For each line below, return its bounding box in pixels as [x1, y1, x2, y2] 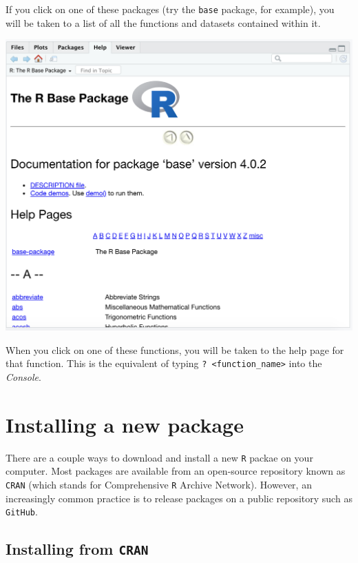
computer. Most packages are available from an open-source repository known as [6, 464, 346, 478]
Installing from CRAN [6, 538, 149, 560]
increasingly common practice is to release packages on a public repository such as [6, 491, 352, 505]
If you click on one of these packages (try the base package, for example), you [6, 2, 335, 16]
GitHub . [6, 504, 38, 519]
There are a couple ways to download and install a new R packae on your [6, 450, 313, 464]
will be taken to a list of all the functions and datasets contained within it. [6, 15, 321, 30]
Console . [6, 369, 41, 384]
